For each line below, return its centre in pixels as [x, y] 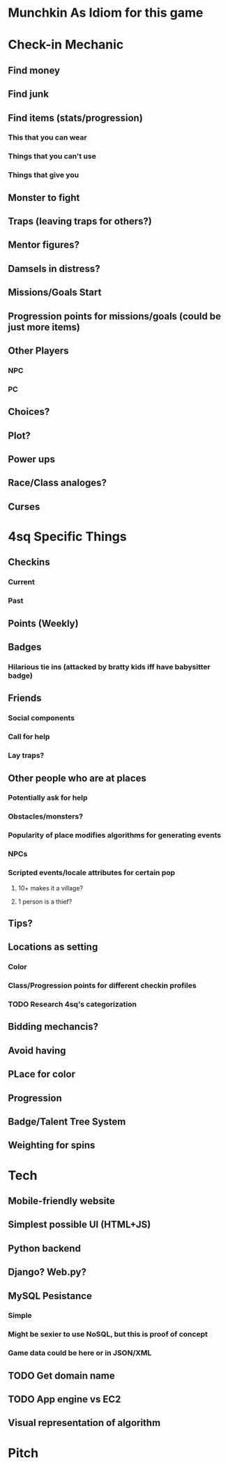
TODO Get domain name [61, 1375]
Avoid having [37, 1050]
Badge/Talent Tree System [67, 1122]
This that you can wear [47, 137]
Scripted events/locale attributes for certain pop [92, 873]
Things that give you [44, 175]
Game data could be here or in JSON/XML [80, 1353]
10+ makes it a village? [51, 888]
